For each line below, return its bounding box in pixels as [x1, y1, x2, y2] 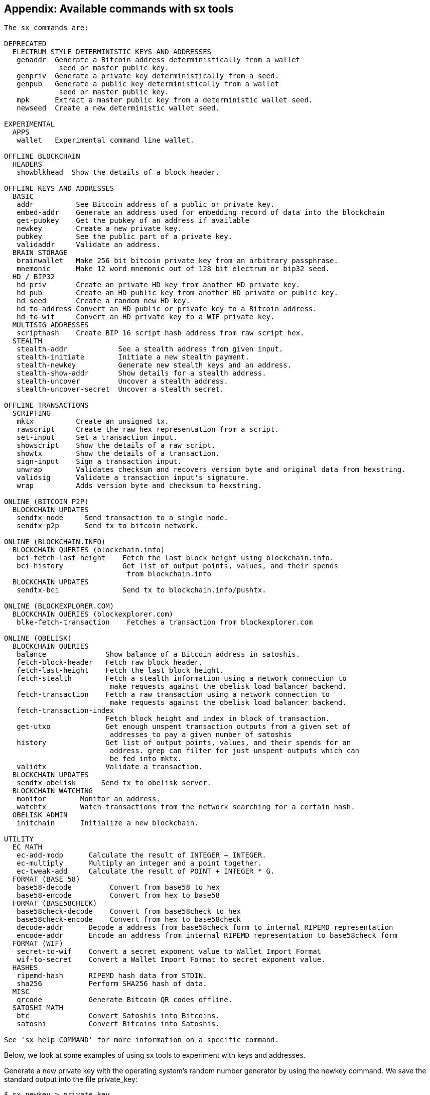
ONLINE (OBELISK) [4, 634, 72, 643]
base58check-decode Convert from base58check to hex [17, 907, 241, 916]
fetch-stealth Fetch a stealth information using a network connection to [17, 674, 347, 683]
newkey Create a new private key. [17, 224, 182, 233]
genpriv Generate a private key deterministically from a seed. [17, 72, 279, 80]
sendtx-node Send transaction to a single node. [17, 514, 228, 522]
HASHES [12, 963, 38, 972]
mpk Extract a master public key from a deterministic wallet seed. [17, 96, 313, 104]
